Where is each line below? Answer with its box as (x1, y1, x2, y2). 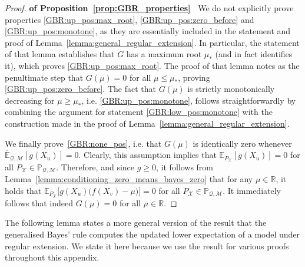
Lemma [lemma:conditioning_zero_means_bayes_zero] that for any (5, 173, 253, 185)
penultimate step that (5, 71, 84, 83)
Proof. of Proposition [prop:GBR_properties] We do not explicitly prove (5, 2, 294, 14)
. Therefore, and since (56, 160, 135, 173)
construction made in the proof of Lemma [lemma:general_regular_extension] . (5, 117, 290, 129)
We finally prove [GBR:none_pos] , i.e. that (5, 137, 162, 149)
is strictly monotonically (187, 83, 275, 95)
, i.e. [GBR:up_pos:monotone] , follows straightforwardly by (81, 94, 296, 106)
